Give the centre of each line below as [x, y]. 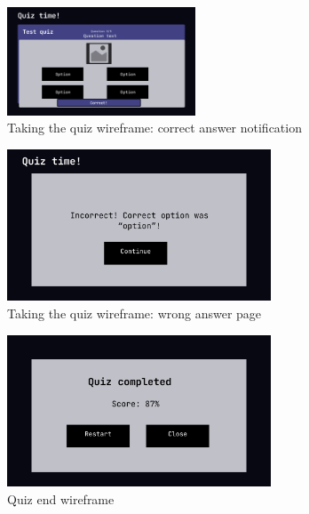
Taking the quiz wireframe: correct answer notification [154, 128]
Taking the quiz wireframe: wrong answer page [135, 313]
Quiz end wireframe [61, 498]
